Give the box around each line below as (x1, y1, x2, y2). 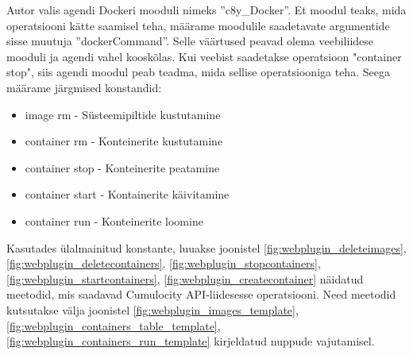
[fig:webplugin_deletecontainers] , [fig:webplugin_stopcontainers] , (6, 255, 321, 272)
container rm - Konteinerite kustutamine (25, 133, 223, 149)
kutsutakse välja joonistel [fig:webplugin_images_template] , (6, 301, 299, 318)
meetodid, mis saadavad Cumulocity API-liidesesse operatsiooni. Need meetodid (6, 286, 396, 303)
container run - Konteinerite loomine (25, 212, 203, 229)
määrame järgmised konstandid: (6, 79, 162, 95)
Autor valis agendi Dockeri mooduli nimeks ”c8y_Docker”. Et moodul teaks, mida (6, 2, 407, 17)
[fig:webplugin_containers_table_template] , (6, 317, 221, 334)
